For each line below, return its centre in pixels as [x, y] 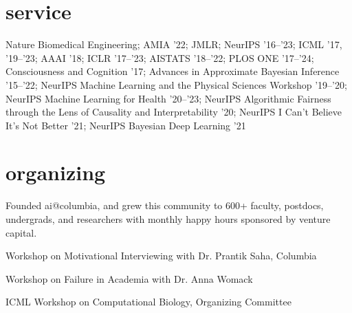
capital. [21, 232]
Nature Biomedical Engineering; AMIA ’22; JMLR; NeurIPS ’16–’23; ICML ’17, [174, 44]
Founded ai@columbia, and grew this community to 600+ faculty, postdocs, [165, 205]
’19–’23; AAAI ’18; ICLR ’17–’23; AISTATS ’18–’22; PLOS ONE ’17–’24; [160, 57]
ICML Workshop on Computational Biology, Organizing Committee [148, 302]
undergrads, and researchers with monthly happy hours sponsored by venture [168, 219]
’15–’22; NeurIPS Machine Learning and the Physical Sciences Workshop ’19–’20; [176, 84]
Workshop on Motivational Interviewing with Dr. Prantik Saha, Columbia [161, 256]
